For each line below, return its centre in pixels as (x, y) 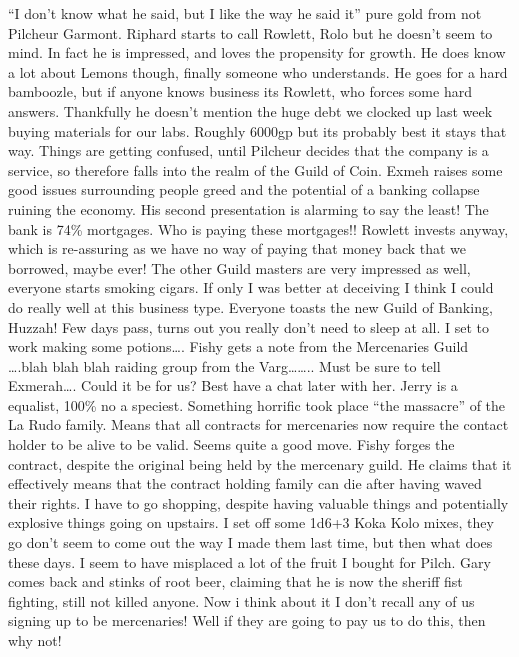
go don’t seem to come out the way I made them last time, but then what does (250, 542)
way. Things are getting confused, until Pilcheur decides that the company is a (248, 150)
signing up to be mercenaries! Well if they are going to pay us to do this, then (247, 620)
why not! (35, 640)
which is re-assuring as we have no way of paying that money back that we (237, 248)
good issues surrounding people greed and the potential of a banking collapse (244, 189)
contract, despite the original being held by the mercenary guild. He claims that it (260, 463)
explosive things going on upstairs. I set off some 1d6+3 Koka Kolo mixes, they (251, 522)
